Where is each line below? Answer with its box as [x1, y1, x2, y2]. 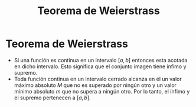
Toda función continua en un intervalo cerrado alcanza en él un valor [14, 75, 182, 82]
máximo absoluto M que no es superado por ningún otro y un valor [14, 81, 177, 89]
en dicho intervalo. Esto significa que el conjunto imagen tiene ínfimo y [14, 63, 187, 70]
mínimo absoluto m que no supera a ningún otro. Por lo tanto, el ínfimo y [14, 88, 190, 95]
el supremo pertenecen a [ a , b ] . [14, 94, 91, 101]
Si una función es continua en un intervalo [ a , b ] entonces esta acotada [14, 56, 188, 63]
